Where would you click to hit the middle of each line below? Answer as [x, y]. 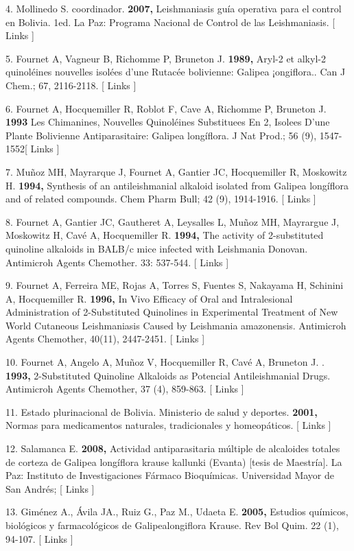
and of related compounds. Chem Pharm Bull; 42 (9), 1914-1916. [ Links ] [161, 199]
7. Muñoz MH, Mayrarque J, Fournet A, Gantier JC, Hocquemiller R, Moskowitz [176, 171]
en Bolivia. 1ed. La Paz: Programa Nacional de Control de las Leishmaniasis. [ [170, 22]
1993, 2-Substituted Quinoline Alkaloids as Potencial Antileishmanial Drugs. [168, 375]
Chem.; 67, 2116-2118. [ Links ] [71, 85]
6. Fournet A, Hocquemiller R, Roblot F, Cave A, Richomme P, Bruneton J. [166, 108]
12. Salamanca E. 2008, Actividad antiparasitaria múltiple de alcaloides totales [173, 448]
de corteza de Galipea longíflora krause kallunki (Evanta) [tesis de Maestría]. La [174, 461]
